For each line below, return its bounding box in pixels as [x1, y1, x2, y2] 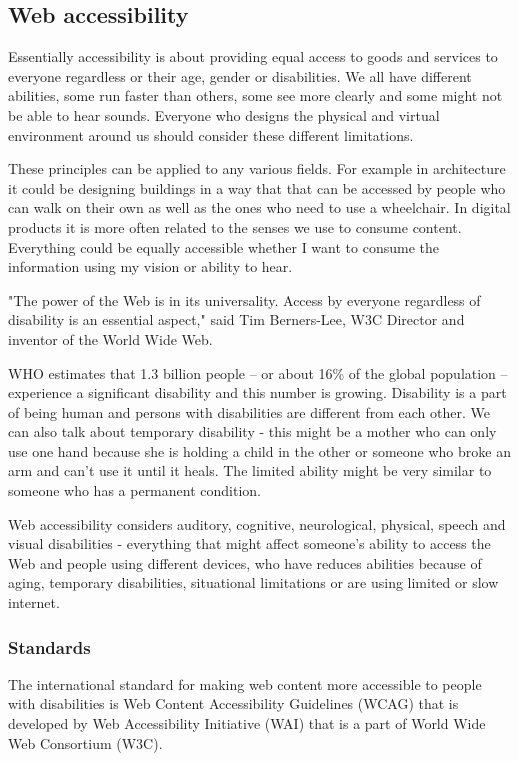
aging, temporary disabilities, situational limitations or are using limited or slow [8, 572, 499, 593]
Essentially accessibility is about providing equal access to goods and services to [8, 46, 498, 67]
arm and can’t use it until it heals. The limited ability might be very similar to [8, 460, 492, 481]
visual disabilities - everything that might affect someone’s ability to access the [8, 533, 491, 554]
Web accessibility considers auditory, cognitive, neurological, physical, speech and [8, 513, 506, 534]
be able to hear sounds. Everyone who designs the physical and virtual [8, 104, 440, 125]
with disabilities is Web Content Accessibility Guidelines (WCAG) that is [8, 693, 459, 714]
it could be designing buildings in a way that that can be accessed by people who [8, 177, 506, 198]
